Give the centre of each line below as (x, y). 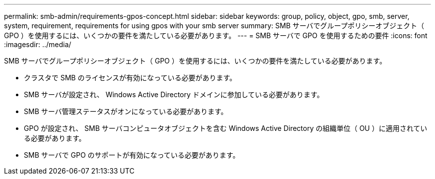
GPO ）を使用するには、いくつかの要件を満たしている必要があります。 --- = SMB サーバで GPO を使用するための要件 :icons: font (216, 35)
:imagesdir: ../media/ (38, 44)
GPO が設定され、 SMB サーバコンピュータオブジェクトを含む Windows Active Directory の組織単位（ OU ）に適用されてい (226, 128)
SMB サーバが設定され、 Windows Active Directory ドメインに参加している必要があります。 (174, 94)
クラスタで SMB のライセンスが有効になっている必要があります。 (130, 78)
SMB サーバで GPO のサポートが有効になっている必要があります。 (132, 155)
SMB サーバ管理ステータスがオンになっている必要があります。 (126, 111)
